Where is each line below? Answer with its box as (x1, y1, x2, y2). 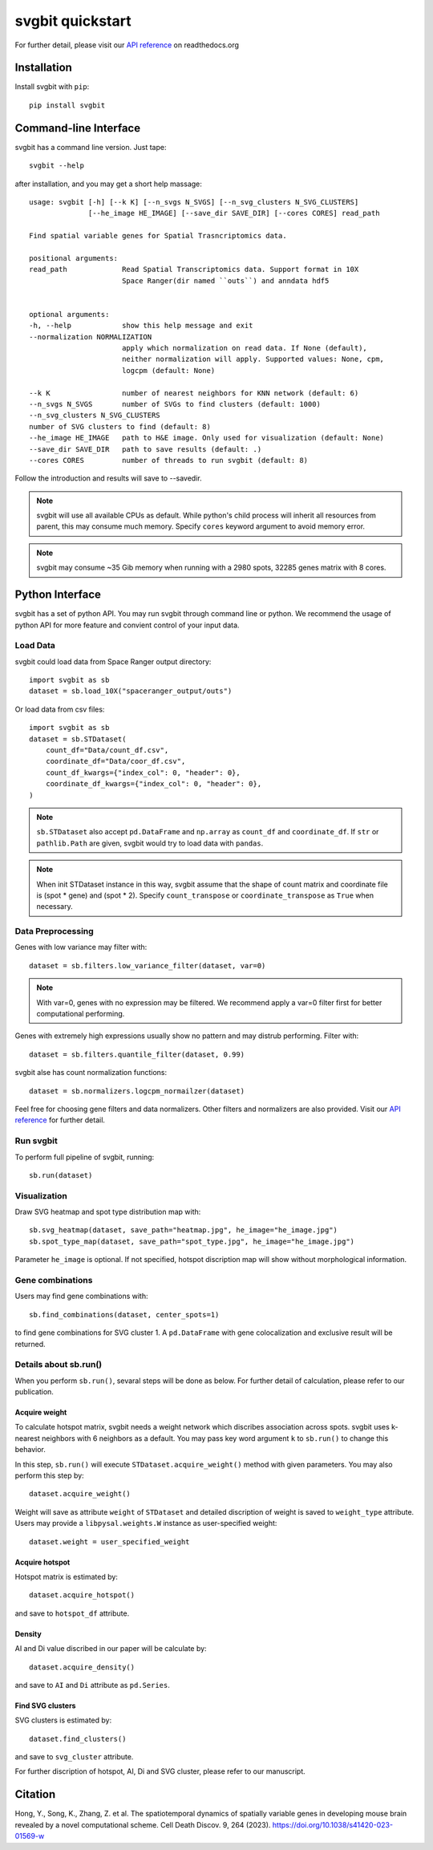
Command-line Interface (14, 121, 140, 135)
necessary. (36, 902, 74, 911)
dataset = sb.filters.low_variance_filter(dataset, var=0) (29, 961, 266, 970)
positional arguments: (29, 254, 119, 262)
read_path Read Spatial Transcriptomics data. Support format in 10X (29, 265, 359, 274)
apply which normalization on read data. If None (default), (121, 343, 368, 352)
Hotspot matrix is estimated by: (14, 1572, 118, 1581)
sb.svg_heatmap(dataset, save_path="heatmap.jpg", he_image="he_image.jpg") (29, 1226, 338, 1235)
